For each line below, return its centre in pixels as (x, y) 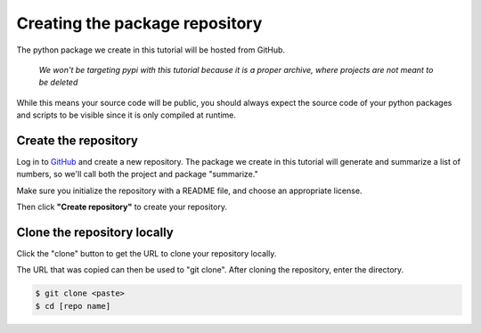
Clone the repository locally (95, 232)
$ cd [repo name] (73, 306)
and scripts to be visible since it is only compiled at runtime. (126, 115)
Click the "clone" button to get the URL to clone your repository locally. (147, 254)
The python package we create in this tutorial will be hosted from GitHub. (151, 50)
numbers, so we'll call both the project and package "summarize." (137, 175)
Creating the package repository (139, 23)
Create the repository (77, 140)
